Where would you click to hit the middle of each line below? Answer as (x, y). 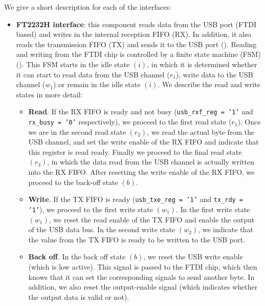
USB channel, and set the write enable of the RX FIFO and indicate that (143, 142)
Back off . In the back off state (77, 257)
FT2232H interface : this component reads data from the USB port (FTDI (136, 24)
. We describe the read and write (209, 84)
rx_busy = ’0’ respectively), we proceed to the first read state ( (130, 121)
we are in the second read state (77, 131)
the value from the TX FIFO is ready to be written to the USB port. (137, 239)
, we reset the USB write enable (193, 257)
